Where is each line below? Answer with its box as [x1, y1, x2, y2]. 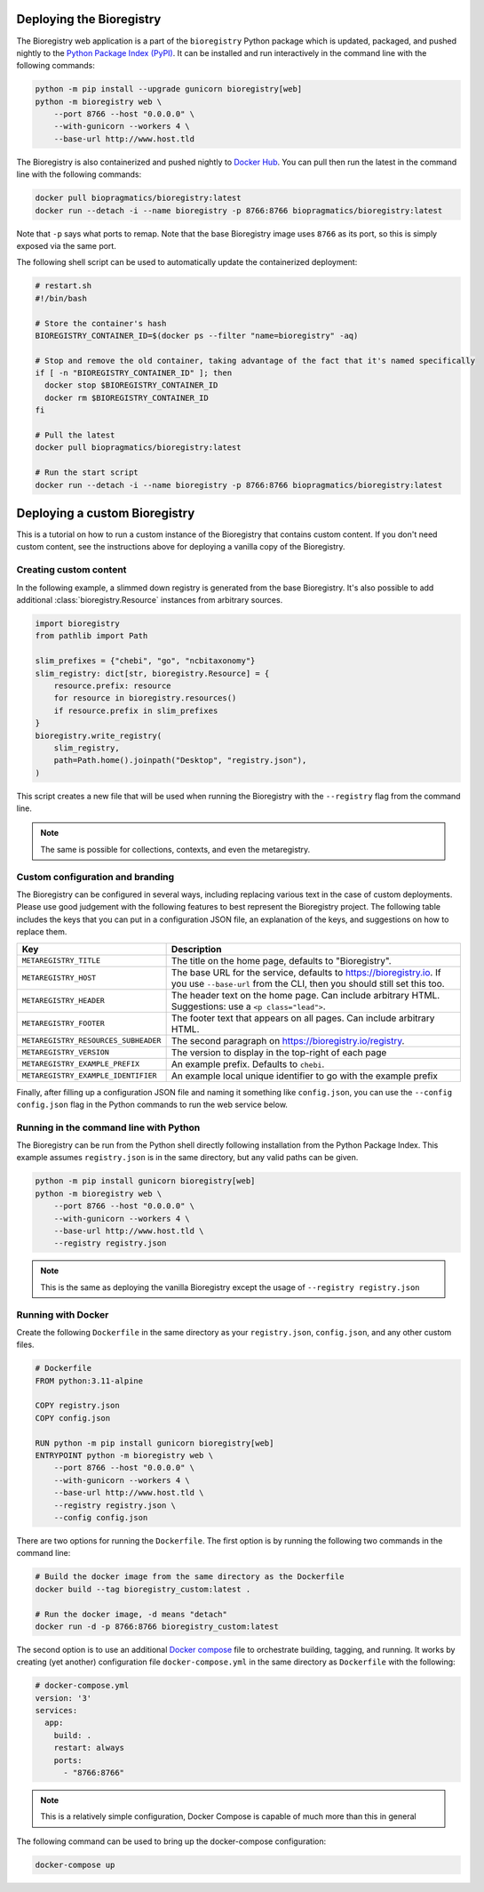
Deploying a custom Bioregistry [16, 506, 195, 520]
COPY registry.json [35, 1400, 120, 1411]
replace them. [16, 926, 67, 937]
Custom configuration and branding [16, 870, 175, 883]
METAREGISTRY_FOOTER [21, 1019, 106, 1029]
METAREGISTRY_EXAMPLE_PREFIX [21, 1059, 140, 1069]
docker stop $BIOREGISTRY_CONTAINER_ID [44, 381, 218, 390]
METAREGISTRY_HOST [21, 974, 97, 982]
